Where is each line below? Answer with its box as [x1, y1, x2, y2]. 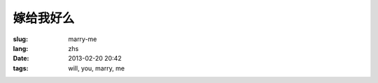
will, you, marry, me [68, 63, 125, 73]
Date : [13, 54, 29, 63]
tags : [13, 63, 29, 73]
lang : [13, 44, 29, 52]
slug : [13, 35, 28, 43]
